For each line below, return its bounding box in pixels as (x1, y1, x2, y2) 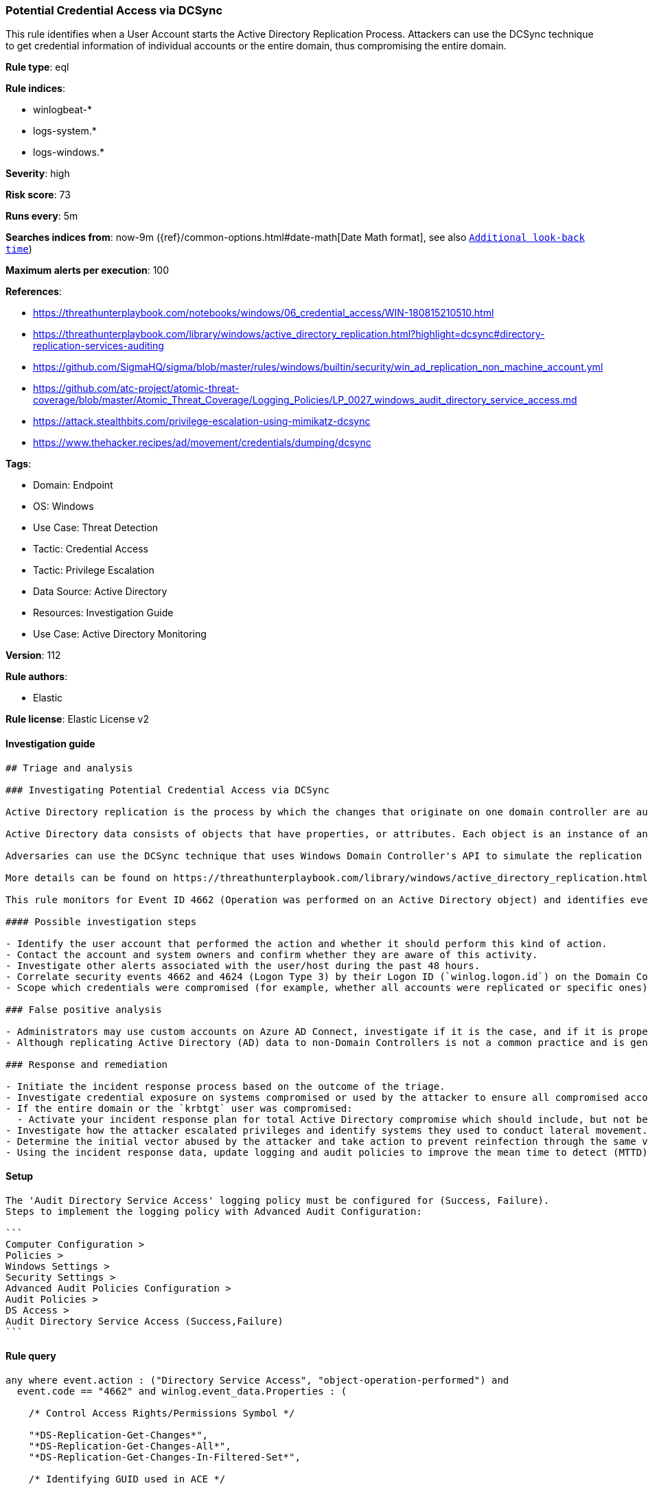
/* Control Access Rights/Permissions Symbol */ (28, 1408, 295, 1419)
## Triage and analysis (5, 762, 133, 773)
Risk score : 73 (5, 189, 71, 201)
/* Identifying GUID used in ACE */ (28, 1474, 226, 1485)
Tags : (5, 458, 32, 470)
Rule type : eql (5, 61, 69, 73)
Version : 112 (5, 649, 61, 662)
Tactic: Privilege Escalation (33, 564, 154, 577)
